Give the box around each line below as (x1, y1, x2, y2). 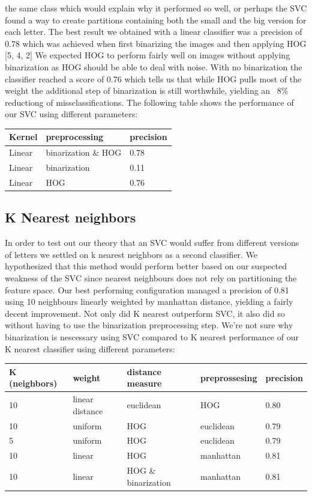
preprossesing (200, 371, 257, 384)
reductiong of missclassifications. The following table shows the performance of (5, 96, 294, 108)
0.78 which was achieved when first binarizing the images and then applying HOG (5, 37, 307, 49)
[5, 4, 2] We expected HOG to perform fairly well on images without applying (5, 49, 290, 61)
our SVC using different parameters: (5, 108, 138, 120)
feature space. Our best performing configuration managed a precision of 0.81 (5, 283, 289, 296)
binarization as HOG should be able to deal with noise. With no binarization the (5, 60, 302, 73)
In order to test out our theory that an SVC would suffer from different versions (5, 236, 299, 249)
